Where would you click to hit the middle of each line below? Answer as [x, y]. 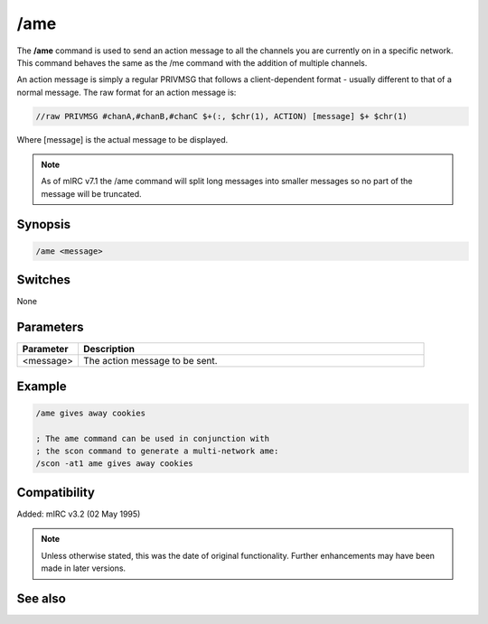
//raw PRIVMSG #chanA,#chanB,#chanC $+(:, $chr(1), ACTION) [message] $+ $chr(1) [222, 116]
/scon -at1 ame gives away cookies [114, 464]
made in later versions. [84, 568]
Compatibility [56, 492]
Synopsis [44, 224]
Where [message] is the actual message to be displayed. [122, 139]
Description [109, 349]
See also [42, 598]
